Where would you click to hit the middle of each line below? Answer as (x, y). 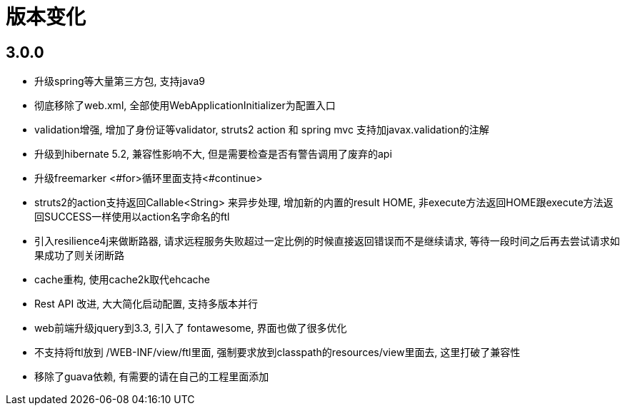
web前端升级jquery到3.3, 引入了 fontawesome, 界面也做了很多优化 (191, 328)
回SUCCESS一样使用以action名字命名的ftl (132, 217)
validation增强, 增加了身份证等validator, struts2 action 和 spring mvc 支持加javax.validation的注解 (262, 130)
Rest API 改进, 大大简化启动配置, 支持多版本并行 (146, 304)
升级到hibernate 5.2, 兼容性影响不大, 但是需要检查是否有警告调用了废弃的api (213, 154)
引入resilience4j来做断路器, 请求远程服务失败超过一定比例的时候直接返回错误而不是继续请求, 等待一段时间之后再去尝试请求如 (327, 241)
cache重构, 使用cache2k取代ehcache (122, 280)
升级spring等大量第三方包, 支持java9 (120, 81)
